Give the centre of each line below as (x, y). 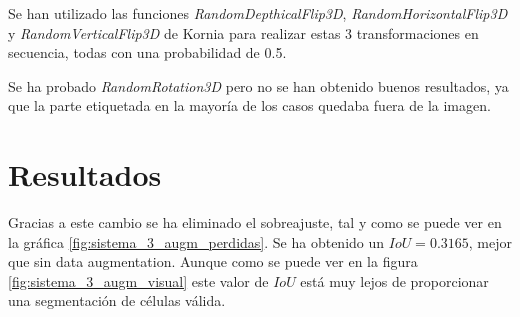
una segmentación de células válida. (117, 300)
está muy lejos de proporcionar (394, 280)
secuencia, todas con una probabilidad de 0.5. (147, 52)
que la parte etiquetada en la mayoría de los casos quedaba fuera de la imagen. (249, 105)
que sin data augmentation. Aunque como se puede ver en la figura (213, 261)
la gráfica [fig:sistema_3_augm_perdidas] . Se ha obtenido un (196, 241)
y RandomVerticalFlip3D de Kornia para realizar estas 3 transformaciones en (243, 32)
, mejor (490, 241)
